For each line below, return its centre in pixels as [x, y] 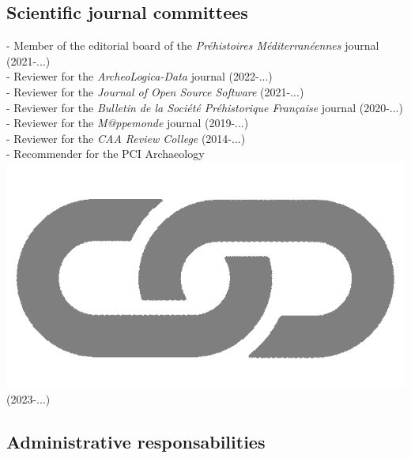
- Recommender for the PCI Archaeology [106, 154]
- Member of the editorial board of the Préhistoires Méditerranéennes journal [193, 45]
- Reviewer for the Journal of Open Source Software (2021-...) [155, 91]
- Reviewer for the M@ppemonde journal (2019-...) [128, 123]
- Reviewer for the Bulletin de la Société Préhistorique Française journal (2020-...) [205, 107]
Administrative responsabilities [136, 441]
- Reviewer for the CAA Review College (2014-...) [126, 138]
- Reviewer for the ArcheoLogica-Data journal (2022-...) [140, 76]
